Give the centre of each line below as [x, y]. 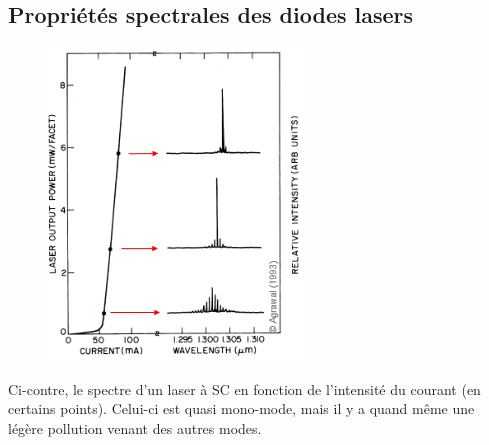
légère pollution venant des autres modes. [135, 427]
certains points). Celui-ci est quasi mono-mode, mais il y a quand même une [241, 408]
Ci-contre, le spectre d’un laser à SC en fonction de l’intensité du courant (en [244, 388]
